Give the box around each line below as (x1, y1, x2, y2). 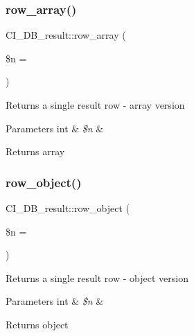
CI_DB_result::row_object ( (6, 201, 130, 215)
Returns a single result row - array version (6, 98, 185, 112)
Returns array (6, 144, 65, 159)
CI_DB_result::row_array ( (6, 28, 126, 42)
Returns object (6, 317, 69, 331)
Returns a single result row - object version (6, 270, 188, 285)
